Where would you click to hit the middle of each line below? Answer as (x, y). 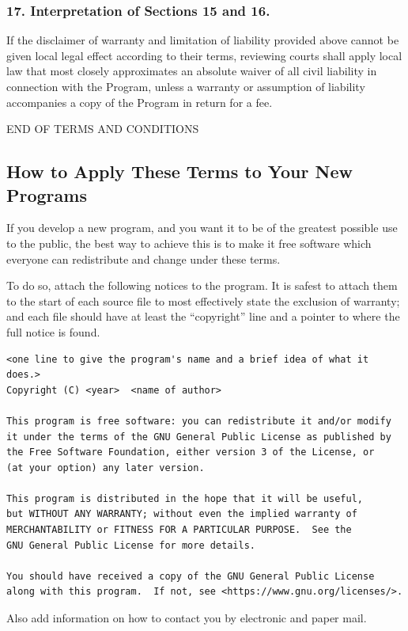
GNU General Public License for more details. (131, 545)
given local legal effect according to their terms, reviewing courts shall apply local (204, 55)
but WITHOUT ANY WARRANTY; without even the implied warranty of (182, 514)
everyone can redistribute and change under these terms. (144, 258)
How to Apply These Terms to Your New (179, 171)
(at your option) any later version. (106, 468)
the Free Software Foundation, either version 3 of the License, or (191, 452)
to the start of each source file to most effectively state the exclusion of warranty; (203, 300)
